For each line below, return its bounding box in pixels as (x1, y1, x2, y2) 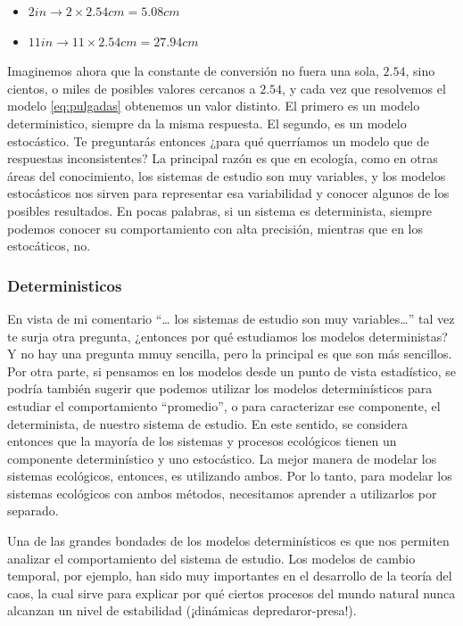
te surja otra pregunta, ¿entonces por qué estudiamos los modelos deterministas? (7, 326, 448, 345)
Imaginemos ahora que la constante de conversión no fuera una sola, (7, 62, 379, 80)
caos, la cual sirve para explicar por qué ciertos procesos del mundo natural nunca (7, 583, 456, 602)
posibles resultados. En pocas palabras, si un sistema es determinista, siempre (7, 201, 433, 219)
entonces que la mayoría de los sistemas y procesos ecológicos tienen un (7, 432, 397, 450)
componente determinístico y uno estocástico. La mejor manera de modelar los (7, 449, 437, 467)
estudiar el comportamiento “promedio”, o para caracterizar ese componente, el (7, 396, 441, 415)
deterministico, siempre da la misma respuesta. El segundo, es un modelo (7, 113, 407, 132)
